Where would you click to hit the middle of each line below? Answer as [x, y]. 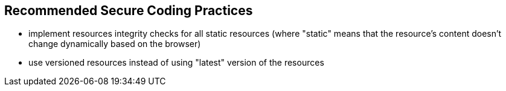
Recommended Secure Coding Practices [129, 11]
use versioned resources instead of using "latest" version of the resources [176, 63]
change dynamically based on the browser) [115, 44]
